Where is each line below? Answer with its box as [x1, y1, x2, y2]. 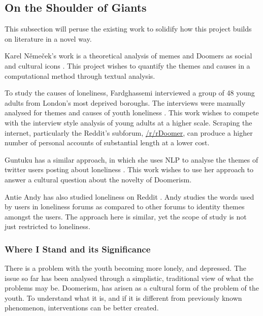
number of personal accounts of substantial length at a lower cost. [5, 137, 210, 148]
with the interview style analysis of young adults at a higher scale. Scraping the [5, 117, 252, 128]
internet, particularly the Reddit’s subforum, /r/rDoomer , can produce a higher [5, 127, 253, 138]
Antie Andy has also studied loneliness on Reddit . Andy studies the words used [5, 191, 254, 202]
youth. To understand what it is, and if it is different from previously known [5, 292, 242, 303]
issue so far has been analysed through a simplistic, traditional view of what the [5, 272, 254, 283]
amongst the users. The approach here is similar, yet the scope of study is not [5, 211, 247, 222]
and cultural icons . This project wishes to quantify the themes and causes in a [5, 60, 250, 71]
